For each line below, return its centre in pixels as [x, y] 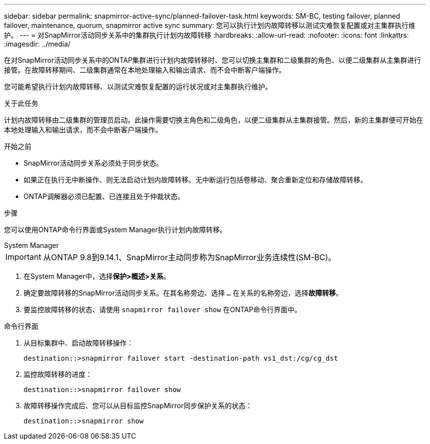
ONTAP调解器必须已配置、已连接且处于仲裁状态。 [104, 196]
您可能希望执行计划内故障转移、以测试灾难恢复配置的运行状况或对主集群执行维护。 [138, 86]
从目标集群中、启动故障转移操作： [79, 343]
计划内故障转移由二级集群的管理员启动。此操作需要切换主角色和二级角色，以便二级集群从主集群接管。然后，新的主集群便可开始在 [214, 120]
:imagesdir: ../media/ [37, 44]
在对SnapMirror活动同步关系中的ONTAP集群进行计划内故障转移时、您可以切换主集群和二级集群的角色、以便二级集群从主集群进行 [213, 60]
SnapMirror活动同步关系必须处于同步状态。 [93, 163]
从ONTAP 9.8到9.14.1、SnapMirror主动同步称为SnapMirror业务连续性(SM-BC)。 [189, 257]
